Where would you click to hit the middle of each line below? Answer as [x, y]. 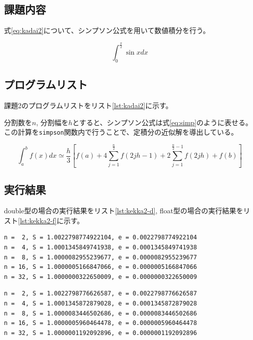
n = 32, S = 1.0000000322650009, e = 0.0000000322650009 [101, 277]
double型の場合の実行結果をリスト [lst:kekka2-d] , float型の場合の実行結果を [124, 211]
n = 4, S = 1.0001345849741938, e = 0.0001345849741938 [101, 248]
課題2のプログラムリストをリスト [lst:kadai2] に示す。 [88, 105]
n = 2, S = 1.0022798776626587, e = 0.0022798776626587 [101, 294]
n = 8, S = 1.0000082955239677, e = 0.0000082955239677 [101, 257]
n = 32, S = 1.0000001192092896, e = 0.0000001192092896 [101, 333]
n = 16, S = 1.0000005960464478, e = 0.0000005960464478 [101, 323]
